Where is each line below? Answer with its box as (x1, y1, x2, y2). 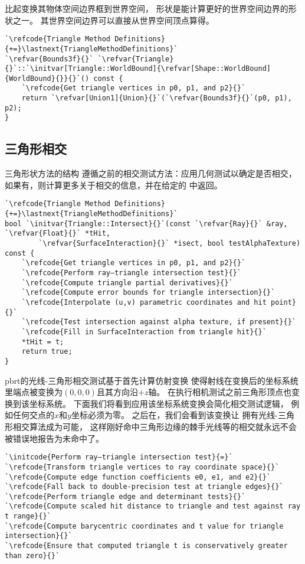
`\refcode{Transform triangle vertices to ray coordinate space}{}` (5, 462, 280, 471)
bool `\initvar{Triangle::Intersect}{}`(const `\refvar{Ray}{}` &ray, (5, 219, 288, 228)
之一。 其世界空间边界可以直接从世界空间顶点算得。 (12, 14, 214, 26)
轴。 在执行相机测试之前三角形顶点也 (148, 386, 292, 398)
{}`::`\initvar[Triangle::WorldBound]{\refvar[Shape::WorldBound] (5, 64, 271, 73)
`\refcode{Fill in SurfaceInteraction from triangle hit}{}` (21, 328, 267, 337)
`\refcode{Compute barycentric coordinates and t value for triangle (5, 521, 284, 530)
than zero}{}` (5, 551, 60, 560)
